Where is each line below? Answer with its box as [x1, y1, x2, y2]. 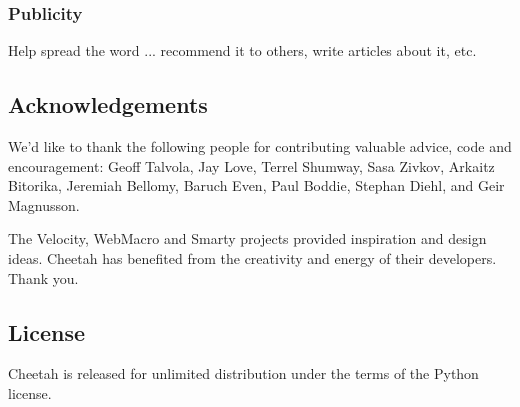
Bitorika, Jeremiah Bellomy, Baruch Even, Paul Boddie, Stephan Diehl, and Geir [8, 175, 505, 196]
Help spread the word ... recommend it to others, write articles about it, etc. [8, 40, 477, 61]
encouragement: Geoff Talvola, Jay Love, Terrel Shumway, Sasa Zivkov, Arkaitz [8, 155, 495, 176]
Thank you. [8, 267, 79, 288]
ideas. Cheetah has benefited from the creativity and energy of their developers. [8, 247, 497, 268]
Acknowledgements [8, 89, 208, 120]
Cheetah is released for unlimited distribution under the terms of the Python [8, 363, 479, 384]
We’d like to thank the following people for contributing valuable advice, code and [8, 136, 512, 157]
